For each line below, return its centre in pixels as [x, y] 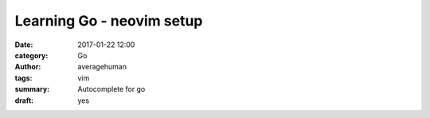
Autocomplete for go [111, 89]
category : [31, 55]
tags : [23, 78]
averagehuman [102, 67]
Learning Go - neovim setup [109, 21]
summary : [32, 89]
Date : [24, 45]
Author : [28, 67]
